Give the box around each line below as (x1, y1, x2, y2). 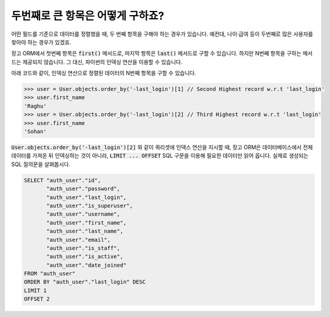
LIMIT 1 (24, 287, 47, 294)
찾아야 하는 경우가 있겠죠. (11, 38, 72, 45)
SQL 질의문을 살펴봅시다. (11, 161, 71, 168)
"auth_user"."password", (46, 185, 121, 192)
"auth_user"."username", (46, 211, 121, 218)
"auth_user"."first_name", (46, 219, 127, 226)
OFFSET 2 (24, 296, 50, 302)
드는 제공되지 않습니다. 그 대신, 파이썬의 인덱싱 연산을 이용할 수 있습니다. (11, 58, 183, 65)
